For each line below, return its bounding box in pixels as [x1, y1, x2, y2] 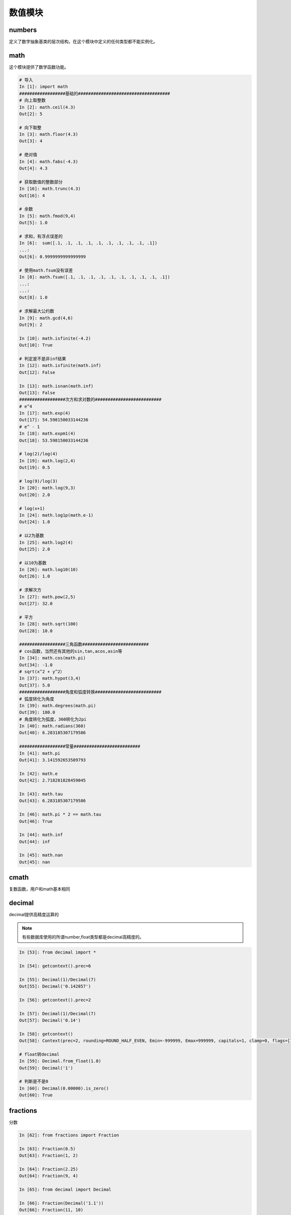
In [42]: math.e [19, 771, 58, 776]
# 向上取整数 [19, 98, 46, 103]
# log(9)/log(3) [19, 479, 58, 484]
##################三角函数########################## [19, 642, 149, 647]
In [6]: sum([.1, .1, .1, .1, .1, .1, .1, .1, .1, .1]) [19, 241, 158, 246]
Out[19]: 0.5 [19, 465, 50, 470]
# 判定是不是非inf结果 [19, 356, 66, 362]
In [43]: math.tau [19, 791, 63, 797]
